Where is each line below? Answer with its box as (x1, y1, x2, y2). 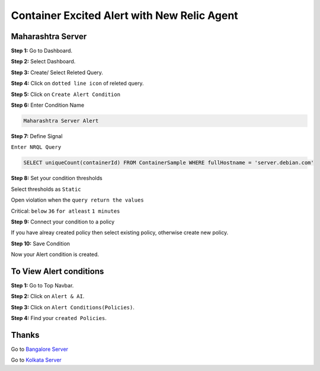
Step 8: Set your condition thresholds (11, 175, 103, 182)
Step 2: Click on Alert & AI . (11, 293, 85, 300)
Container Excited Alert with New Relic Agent (11, 9, 238, 22)
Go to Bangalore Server (11, 346, 68, 353)
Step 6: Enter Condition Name (11, 101, 85, 109)
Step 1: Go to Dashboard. (11, 47, 73, 55)
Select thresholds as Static (11, 185, 81, 193)
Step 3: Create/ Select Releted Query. (11, 69, 104, 76)
